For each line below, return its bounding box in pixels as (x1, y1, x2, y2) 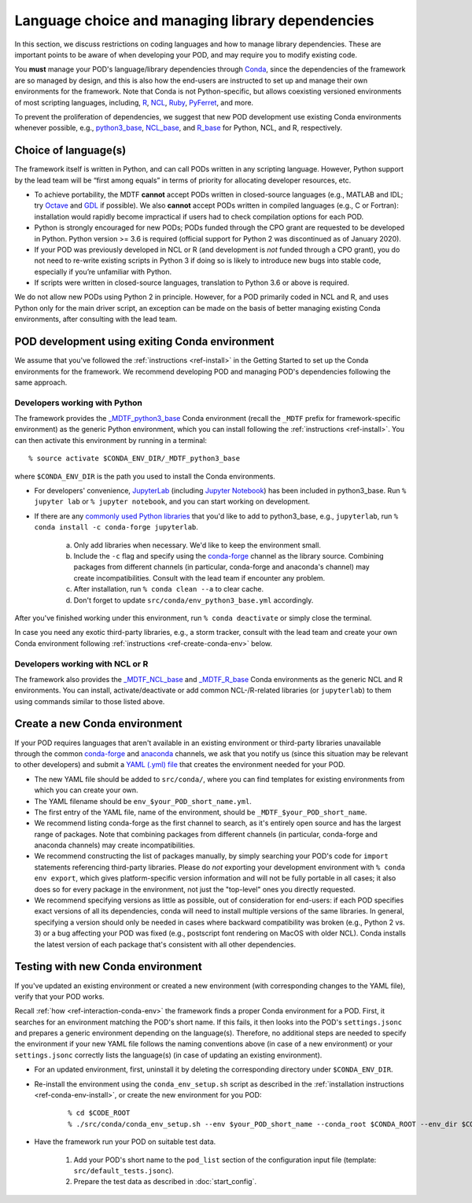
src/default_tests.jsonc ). (73, 1165, 175, 1175)
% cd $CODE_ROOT (68, 1109, 131, 1117)
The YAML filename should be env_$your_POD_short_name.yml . (34, 796, 252, 806)
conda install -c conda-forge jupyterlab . (34, 522, 198, 532)
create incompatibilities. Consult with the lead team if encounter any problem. (73, 573, 326, 582)
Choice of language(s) (14, 144, 127, 157)
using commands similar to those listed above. (14, 696, 165, 706)
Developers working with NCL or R (14, 658, 149, 669)
